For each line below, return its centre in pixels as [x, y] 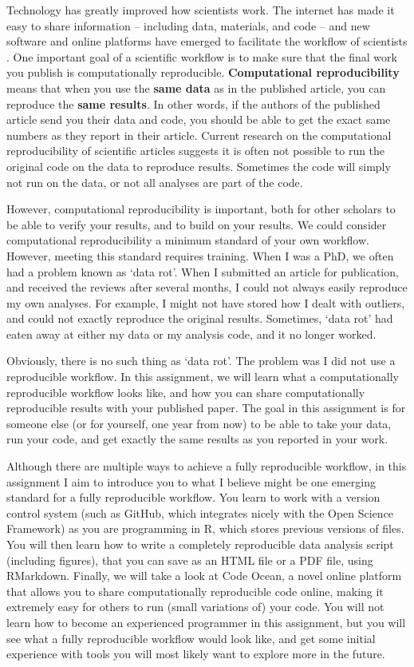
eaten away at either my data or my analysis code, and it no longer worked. [191, 333]
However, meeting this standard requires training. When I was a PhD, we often [200, 255]
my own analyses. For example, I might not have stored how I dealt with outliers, [206, 302]
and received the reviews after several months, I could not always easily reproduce [207, 287]
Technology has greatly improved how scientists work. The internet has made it [201, 10]
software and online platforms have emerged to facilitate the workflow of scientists [207, 41]
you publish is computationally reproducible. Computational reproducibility [203, 72]
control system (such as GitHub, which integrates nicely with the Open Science [200, 512]
